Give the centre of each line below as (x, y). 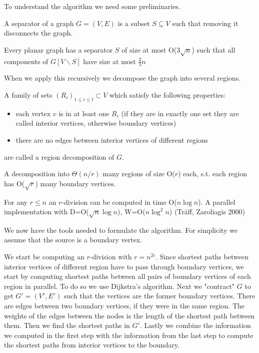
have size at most (109, 61)
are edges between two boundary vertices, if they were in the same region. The (124, 306)
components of (26, 61)
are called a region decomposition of (59, 156)
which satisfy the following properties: (167, 94)
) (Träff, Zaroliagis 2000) (207, 212)
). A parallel (217, 202)
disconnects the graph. (38, 33)
